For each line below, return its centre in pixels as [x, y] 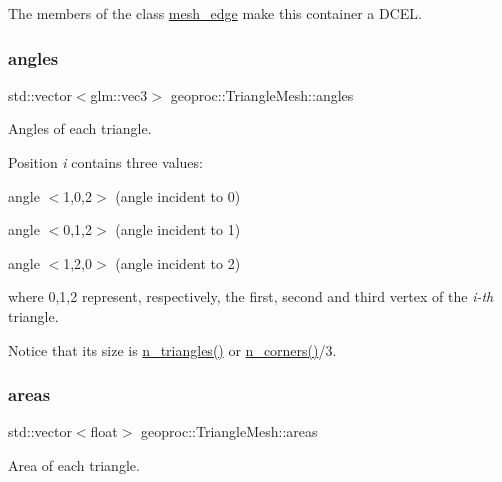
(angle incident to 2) [178, 262]
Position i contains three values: [105, 162]
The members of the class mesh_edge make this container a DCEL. [215, 13]
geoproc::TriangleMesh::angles [262, 94]
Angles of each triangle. [80, 128]
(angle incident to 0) [178, 195]
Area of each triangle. [74, 464]
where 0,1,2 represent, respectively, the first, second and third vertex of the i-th [251, 296]
